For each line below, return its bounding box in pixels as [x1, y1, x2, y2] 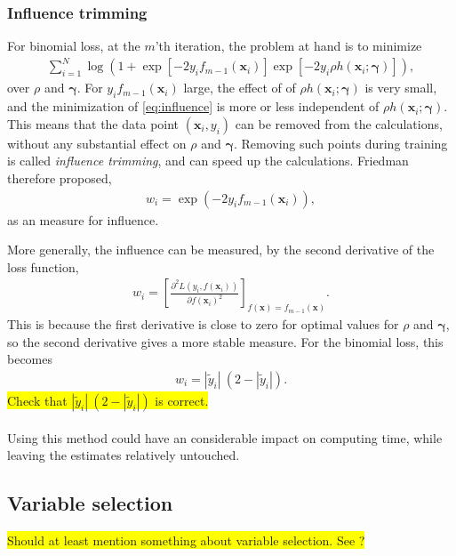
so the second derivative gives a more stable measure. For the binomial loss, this [7, 332, 444, 351]
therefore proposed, [7, 168, 112, 187]
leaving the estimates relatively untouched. [7, 446, 240, 464]
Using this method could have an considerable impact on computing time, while [7, 428, 443, 447]
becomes [7, 350, 53, 368]
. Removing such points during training [233, 133, 448, 152]
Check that [7, 391, 68, 410]
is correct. [155, 391, 209, 410]
